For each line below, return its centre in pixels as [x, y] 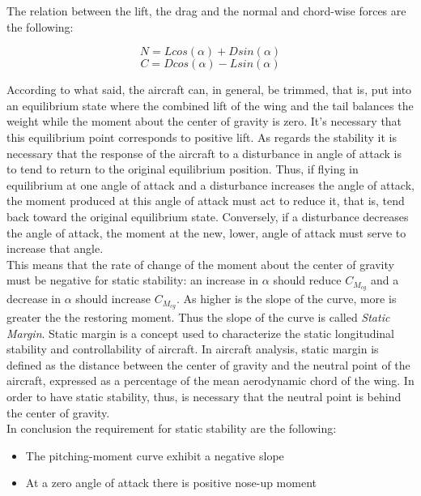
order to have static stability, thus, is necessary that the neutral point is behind [204, 396]
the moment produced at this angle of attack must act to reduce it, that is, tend [206, 201]
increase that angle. [55, 248]
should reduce [307, 280]
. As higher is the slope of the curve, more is [286, 299]
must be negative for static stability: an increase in [133, 280]
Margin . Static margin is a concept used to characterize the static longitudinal [201, 333]
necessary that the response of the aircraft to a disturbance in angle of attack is [204, 153]
